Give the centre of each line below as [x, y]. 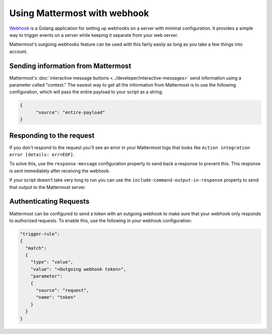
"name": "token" [56, 297]
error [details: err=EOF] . [42, 155]
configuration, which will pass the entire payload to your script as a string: [86, 92]
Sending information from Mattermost [70, 66]
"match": [36, 248]
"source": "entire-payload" [71, 112]
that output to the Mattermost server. [48, 187]
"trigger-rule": [40, 234]
